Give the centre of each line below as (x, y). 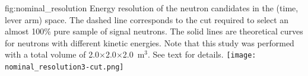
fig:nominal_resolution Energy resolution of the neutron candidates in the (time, (152, 8)
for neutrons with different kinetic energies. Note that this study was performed (150, 42)
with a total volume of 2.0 (52, 54)
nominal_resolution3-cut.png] (64, 67)
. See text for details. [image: (202, 54)
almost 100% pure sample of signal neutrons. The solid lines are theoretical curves (154, 31)
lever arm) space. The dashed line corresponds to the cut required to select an (147, 19)
